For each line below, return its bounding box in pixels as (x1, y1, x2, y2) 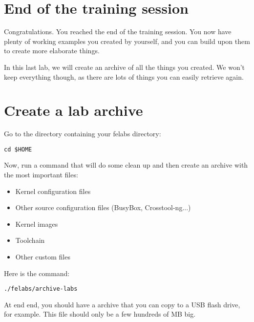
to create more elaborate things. (4, 45, 100, 56)
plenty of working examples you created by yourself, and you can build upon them (4, 36, 250, 46)
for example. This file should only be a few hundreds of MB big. (4, 309, 196, 319)
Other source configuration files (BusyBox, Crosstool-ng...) (15, 202, 191, 213)
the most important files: (4, 170, 78, 180)
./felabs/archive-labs (4, 285, 78, 293)
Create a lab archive (4, 100, 143, 120)
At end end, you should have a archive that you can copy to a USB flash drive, (4, 299, 240, 309)
